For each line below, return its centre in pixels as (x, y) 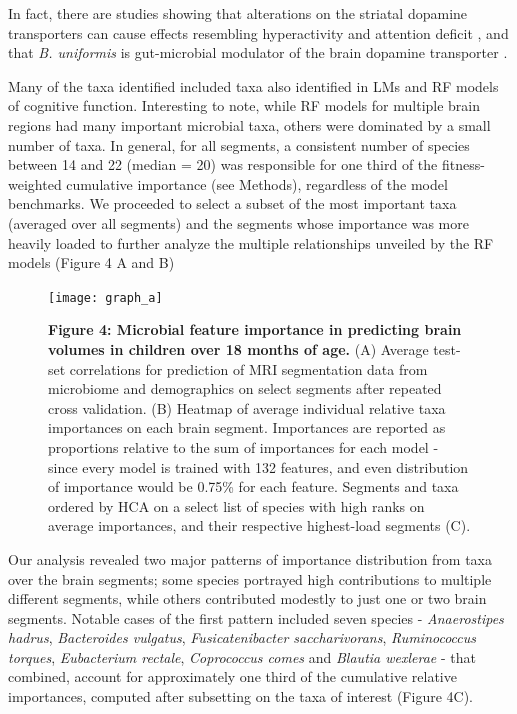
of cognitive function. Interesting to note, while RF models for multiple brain (244, 105)
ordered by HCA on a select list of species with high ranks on (236, 505)
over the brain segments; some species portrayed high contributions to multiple (250, 578)
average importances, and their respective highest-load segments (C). (259, 525)
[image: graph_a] (105, 297)
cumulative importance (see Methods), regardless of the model (257, 183)
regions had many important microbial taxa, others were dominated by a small (249, 124)
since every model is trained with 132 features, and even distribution (258, 466)
